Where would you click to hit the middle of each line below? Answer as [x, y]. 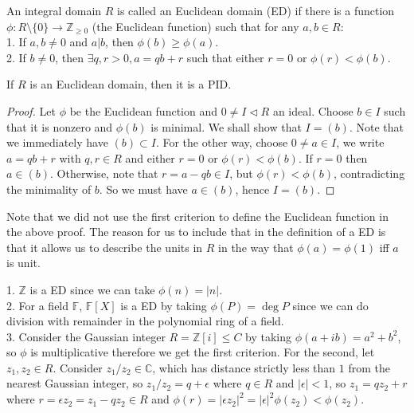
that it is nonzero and [60, 126]
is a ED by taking [164, 305]
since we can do [330, 305]
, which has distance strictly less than [244, 367]
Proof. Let [31, 110]
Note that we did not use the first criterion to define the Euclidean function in [197, 216]
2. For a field [38, 305]
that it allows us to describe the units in [105, 247]
